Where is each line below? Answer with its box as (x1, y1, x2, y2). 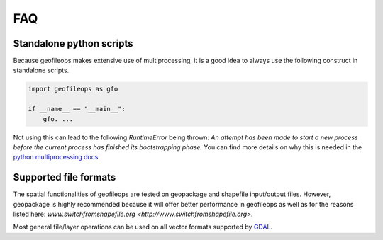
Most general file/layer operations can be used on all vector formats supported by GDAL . (13, 223, 273, 232)
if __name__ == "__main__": (28, 105, 126, 113)
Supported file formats (13, 171, 116, 183)
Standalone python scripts (13, 38, 133, 50)
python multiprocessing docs (13, 153, 99, 161)
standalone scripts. (13, 66, 70, 74)
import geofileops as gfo (28, 85, 118, 93)
